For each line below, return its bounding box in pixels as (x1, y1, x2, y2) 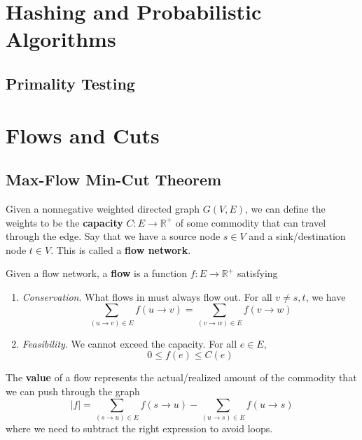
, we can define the (244, 201, 326, 215)
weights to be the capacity (6, 215, 123, 229)
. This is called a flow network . (50, 242, 191, 257)
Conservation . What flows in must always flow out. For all (22, 289, 272, 304)
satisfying (237, 266, 278, 281)
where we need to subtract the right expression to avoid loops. (6, 420, 273, 435)
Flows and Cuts (6, 120, 160, 149)
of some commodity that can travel (175, 215, 326, 229)
